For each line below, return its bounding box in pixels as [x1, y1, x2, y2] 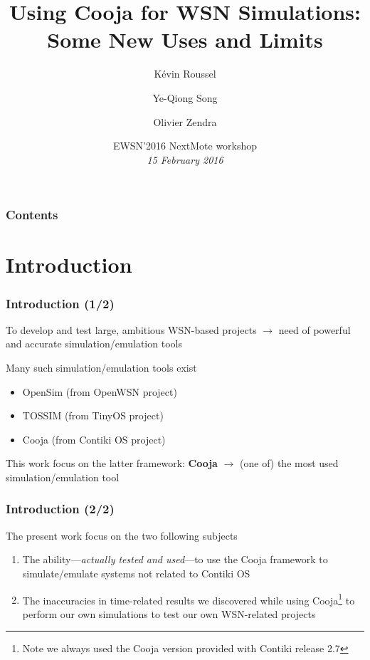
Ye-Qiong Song [152, 90, 218, 105]
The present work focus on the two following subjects [6, 528, 238, 543]
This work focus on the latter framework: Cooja [6, 456, 218, 471]
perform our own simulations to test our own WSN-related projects [22, 606, 316, 621]
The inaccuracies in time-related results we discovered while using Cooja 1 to [22, 590, 355, 607]
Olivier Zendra [153, 114, 217, 129]
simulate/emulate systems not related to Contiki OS [22, 565, 250, 580]
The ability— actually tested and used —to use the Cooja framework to [22, 552, 328, 567]
